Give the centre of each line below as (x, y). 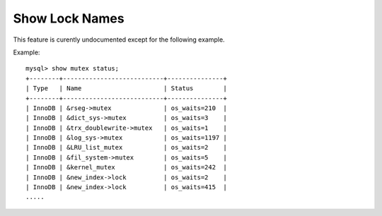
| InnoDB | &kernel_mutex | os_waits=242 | (127, 167)
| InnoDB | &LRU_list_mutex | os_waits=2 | (127, 148)
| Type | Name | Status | (127, 89)
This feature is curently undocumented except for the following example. (119, 40)
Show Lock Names (69, 18)
